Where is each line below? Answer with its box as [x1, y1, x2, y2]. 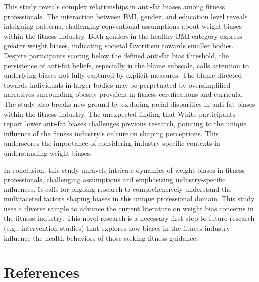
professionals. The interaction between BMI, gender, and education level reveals [4, 11, 248, 21]
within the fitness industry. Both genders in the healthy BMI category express [4, 30, 242, 41]
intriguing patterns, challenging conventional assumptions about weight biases [4, 21, 242, 31]
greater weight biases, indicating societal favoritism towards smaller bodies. [4, 40, 234, 51]
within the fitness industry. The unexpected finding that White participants [4, 108, 236, 119]
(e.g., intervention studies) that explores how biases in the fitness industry [4, 223, 230, 233]
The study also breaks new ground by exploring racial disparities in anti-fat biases [4, 98, 255, 109]
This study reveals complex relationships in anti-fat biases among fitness [4, 1, 225, 11]
